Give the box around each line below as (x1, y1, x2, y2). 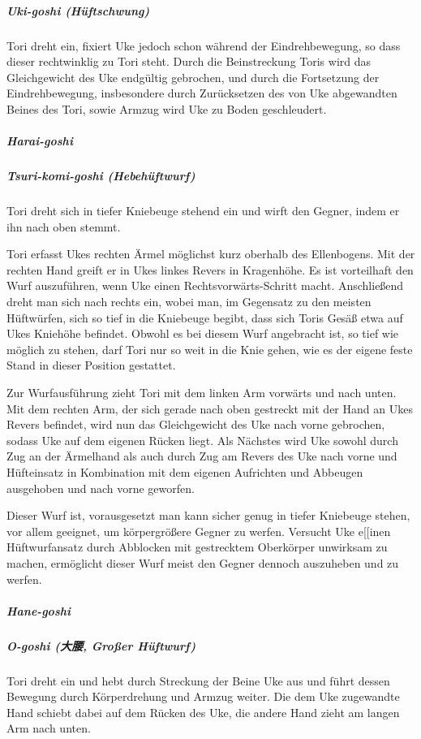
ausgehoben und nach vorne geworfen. (6, 479, 195, 496)
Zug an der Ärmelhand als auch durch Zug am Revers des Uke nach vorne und (6, 447, 397, 465)
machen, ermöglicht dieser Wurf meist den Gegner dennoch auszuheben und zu (6, 554, 399, 571)
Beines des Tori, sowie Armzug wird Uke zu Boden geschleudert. (6, 100, 327, 117)
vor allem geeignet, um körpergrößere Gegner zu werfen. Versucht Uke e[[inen (6, 522, 391, 539)
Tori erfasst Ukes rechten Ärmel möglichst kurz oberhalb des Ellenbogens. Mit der (6, 245, 415, 262)
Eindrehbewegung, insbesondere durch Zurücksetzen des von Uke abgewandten (6, 84, 397, 102)
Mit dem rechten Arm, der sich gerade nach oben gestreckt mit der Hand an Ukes (6, 400, 413, 417)
